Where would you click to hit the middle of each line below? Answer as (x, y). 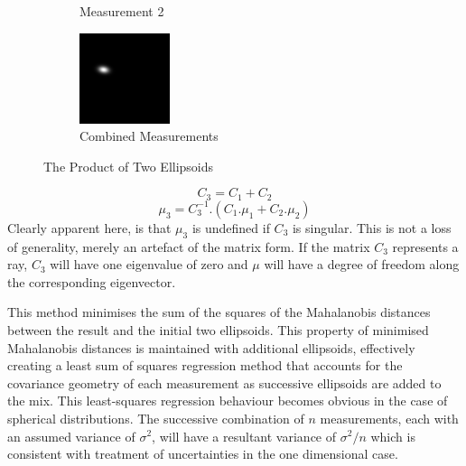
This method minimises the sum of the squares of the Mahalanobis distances (219, 312)
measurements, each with (389, 418)
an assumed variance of (71, 436)
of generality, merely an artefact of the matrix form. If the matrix (189, 246)
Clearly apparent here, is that (89, 227)
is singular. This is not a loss (372, 227)
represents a (425, 246)
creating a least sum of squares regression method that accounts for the (205, 365)
